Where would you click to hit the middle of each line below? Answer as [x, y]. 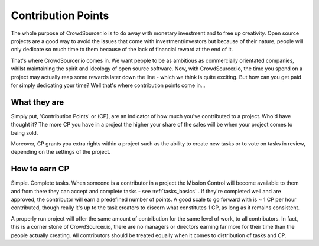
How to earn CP [40, 169]
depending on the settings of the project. [61, 152]
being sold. [25, 132]
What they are [38, 102]
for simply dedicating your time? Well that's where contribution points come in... [108, 85]
